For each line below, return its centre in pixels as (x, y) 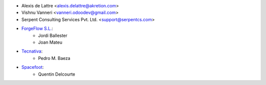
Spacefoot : (33, 67)
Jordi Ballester (53, 35)
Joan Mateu (50, 42)
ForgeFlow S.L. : (37, 28)
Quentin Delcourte (57, 74)
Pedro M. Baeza (54, 58)
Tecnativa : (32, 51)
